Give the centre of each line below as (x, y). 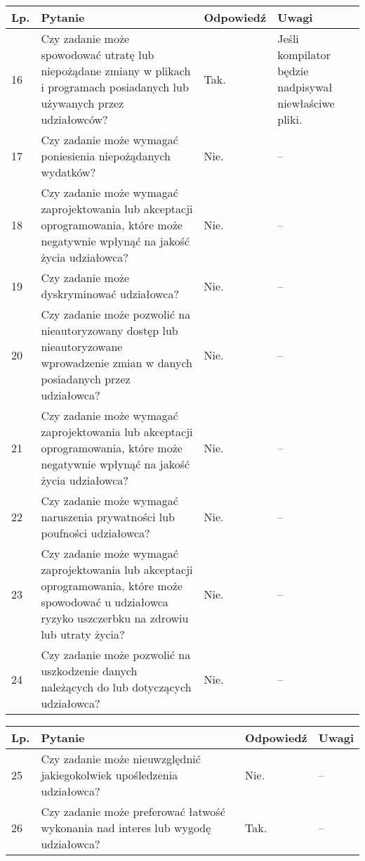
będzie (293, 71)
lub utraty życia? (83, 634)
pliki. (290, 119)
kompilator (304, 55)
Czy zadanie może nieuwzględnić (121, 759)
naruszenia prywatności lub (108, 517)
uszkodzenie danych (89, 671)
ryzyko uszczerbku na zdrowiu (115, 618)
